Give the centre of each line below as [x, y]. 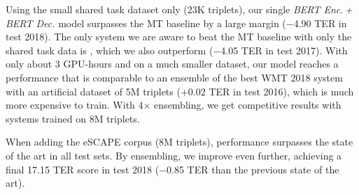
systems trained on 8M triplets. [73, 118]
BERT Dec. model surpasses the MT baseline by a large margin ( [146, 23]
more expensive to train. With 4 [75, 105]
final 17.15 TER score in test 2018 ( [83, 169]
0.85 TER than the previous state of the [253, 169]
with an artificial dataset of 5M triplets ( [93, 91]
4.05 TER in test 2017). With [284, 50]
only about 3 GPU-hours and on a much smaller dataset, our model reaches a [172, 64]
